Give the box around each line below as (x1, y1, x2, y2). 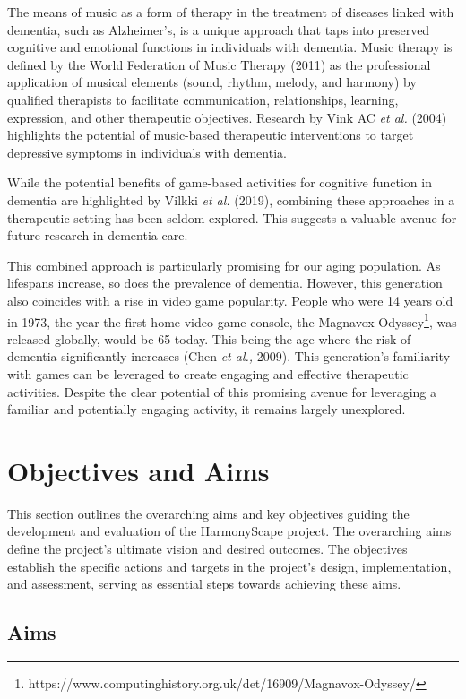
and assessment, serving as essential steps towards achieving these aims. (7, 574, 401, 593)
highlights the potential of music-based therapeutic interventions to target (7, 125, 414, 144)
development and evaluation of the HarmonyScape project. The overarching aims (7, 522, 452, 540)
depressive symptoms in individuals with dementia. (7, 142, 287, 161)
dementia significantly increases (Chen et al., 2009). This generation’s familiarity (7, 347, 451, 366)
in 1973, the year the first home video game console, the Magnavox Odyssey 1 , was (7, 309, 457, 331)
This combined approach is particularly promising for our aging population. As (7, 255, 441, 274)
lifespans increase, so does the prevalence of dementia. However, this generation (7, 273, 443, 292)
